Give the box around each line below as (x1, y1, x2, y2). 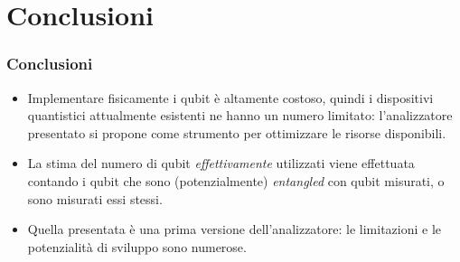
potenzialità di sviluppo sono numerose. (27, 237, 247, 256)
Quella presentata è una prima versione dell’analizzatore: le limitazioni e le (27, 220, 442, 239)
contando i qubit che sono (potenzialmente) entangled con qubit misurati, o (27, 171, 445, 190)
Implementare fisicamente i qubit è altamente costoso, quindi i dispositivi (27, 88, 434, 107)
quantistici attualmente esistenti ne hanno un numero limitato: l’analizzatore (27, 106, 453, 125)
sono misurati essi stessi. (27, 189, 163, 208)
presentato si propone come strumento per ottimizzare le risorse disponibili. (27, 123, 446, 142)
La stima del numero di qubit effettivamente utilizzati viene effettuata (27, 154, 415, 173)
